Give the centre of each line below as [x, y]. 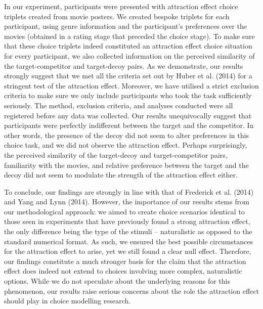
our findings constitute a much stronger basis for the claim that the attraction [125, 261]
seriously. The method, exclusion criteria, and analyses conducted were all [119, 105]
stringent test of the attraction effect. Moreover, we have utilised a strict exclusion [131, 85]
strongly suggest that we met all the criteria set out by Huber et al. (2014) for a [128, 76]
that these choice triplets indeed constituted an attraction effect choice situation [128, 46]
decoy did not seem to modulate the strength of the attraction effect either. [121, 175]
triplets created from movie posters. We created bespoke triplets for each [117, 16]
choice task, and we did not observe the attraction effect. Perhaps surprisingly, [126, 145]
